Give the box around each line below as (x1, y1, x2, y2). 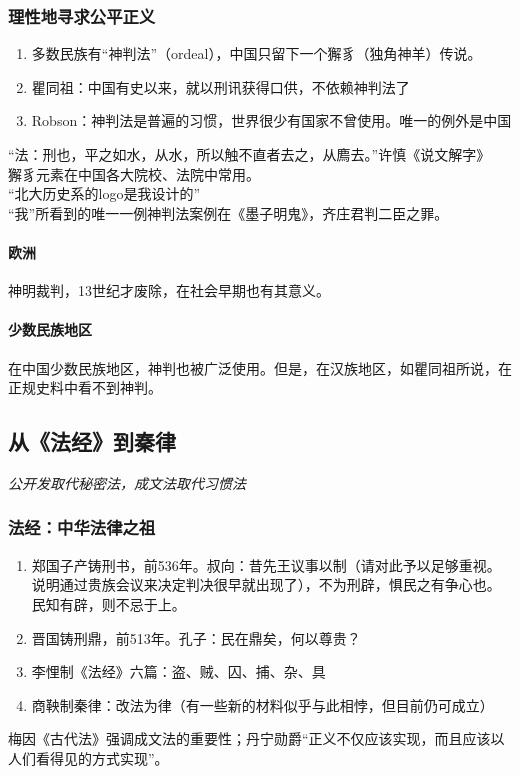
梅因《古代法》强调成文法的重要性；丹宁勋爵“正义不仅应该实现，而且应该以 (8, 728, 505, 749)
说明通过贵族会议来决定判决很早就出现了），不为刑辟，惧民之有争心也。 (31, 574, 501, 595)
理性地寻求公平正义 (8, 3, 156, 28)
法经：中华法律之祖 (8, 515, 156, 540)
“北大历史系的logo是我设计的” (8, 183, 201, 204)
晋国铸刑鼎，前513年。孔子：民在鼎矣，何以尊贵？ (31, 627, 361, 648)
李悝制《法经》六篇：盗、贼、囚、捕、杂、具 (31, 661, 326, 682)
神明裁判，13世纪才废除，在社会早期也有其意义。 (8, 280, 330, 301)
